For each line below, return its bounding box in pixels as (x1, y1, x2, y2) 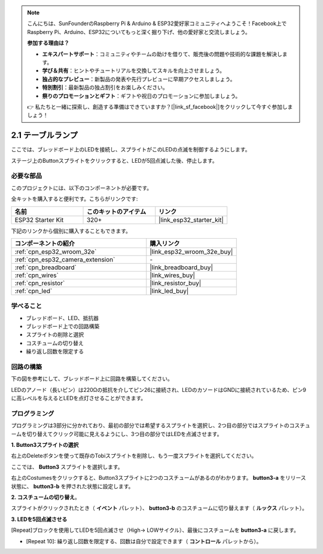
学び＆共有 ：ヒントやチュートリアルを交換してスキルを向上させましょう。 (42, 67, 226, 74)
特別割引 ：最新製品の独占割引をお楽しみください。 (42, 84, 168, 91)
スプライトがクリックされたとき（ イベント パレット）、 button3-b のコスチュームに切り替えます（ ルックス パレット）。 (11, 504, 308, 512)
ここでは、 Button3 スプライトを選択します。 (11, 463, 123, 470)
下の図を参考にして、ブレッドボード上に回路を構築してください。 (11, 375, 173, 382)
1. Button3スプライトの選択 (11, 442, 79, 449)
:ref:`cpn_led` (14, 287, 53, 295)
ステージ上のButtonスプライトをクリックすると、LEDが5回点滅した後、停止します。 (11, 157, 218, 164)
